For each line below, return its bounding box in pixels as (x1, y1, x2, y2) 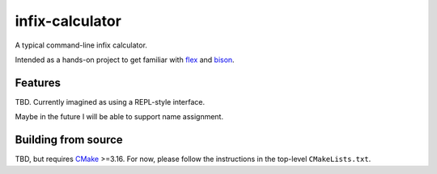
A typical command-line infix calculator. (15, 40, 147, 50)
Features (15, 76, 61, 89)
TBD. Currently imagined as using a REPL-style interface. (15, 97, 206, 106)
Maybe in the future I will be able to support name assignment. (15, 112, 224, 122)
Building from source (15, 133, 123, 147)
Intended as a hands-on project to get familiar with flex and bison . (15, 55, 235, 64)
